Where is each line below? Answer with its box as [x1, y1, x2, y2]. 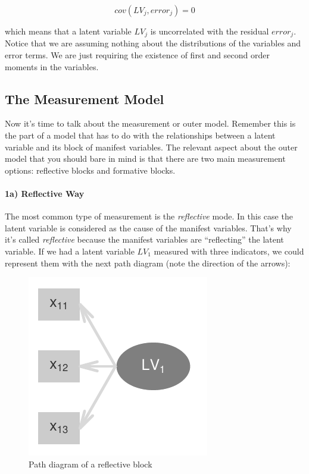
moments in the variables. [5, 60, 99, 73]
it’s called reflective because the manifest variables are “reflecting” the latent [5, 233, 284, 246]
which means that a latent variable [5, 25, 132, 37]
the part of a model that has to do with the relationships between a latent [5, 129, 276, 142]
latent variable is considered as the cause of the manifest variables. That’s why [5, 221, 292, 234]
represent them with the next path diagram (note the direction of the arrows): [5, 256, 291, 269]
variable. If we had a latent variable [5, 244, 135, 257]
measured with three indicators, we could [154, 244, 304, 257]
